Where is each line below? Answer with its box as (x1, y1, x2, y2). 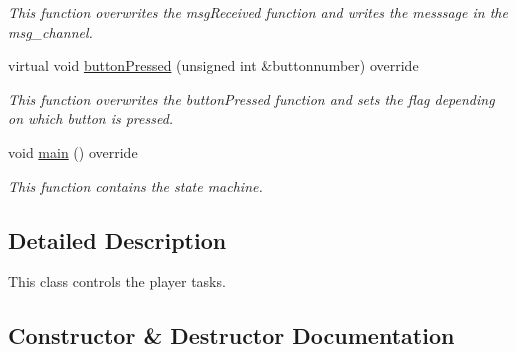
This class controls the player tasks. (8, 271, 226, 292)
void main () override (8, 141, 138, 162)
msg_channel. (8, 21, 93, 42)
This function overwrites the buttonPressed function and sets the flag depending (8, 88, 495, 109)
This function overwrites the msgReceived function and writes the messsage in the (8, 2, 508, 22)
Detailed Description (8, 224, 227, 255)
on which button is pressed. (8, 108, 174, 129)
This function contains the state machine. (8, 175, 263, 196)
